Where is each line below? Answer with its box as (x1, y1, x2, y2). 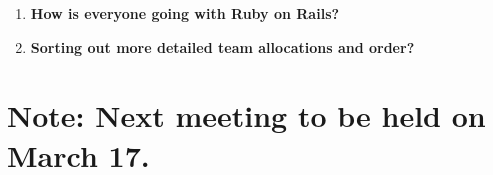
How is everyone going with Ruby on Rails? (30, 3, 340, 23)
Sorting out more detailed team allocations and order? (30, 36, 415, 57)
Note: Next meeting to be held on (7, 95, 486, 136)
